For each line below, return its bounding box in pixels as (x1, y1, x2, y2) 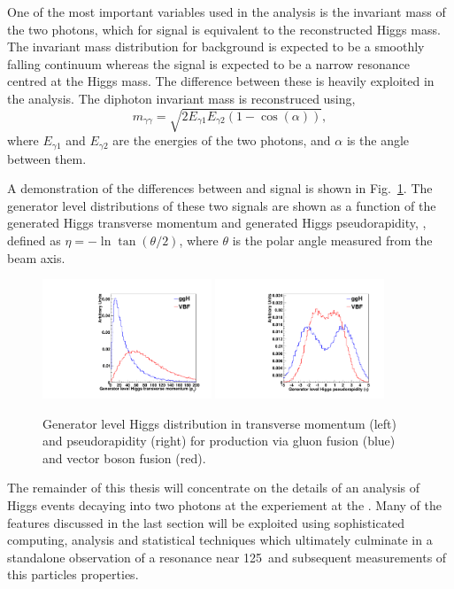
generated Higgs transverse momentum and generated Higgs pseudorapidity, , (7, 213, 427, 232)
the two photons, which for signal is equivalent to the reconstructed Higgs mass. (7, 19, 441, 38)
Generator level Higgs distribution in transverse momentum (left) (42, 414, 396, 432)
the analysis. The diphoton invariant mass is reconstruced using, (7, 89, 356, 107)
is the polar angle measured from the (232, 230, 433, 249)
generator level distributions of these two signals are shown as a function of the (7, 196, 436, 214)
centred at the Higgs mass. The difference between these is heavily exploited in (7, 72, 435, 90)
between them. (7, 149, 87, 167)
